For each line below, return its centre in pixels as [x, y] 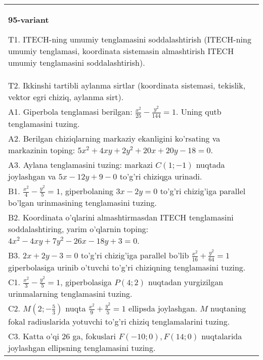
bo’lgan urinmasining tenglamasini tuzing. [83, 203]
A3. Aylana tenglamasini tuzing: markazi [80, 164]
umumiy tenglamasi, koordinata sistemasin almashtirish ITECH [121, 51]
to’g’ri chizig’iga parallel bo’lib [135, 255]
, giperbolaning [87, 191]
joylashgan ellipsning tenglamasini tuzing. [82, 348]
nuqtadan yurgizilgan [186, 282]
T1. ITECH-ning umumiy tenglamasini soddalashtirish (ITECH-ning [130, 39]
